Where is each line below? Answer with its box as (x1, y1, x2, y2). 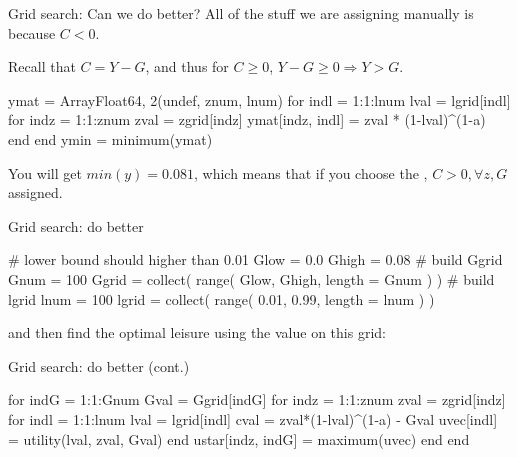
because (8, 22, 56, 43)
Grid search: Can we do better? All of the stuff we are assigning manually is (8, 3, 474, 23)
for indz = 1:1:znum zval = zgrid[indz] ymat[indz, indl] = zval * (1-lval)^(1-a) (8, 109, 486, 130)
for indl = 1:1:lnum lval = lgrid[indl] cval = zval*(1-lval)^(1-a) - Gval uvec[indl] (8, 408, 498, 429)
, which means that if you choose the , (194, 162, 428, 183)
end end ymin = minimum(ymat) (8, 128, 213, 149)
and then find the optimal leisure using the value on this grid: (8, 322, 386, 343)
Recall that (8, 56, 76, 77)
